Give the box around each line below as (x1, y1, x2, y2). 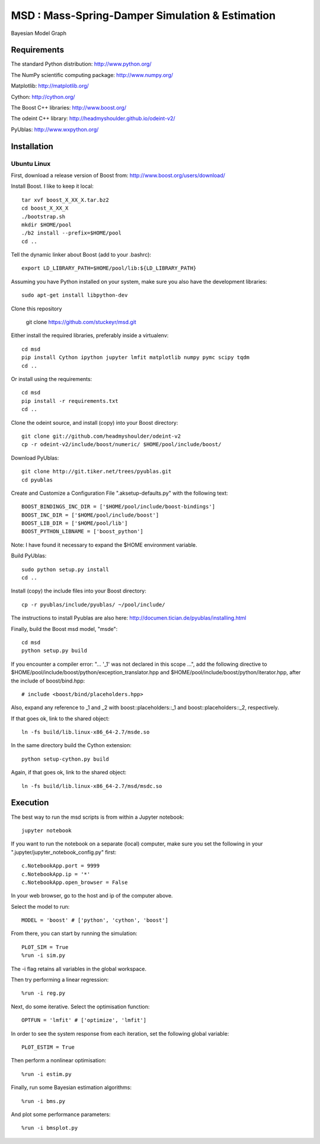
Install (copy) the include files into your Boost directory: (11, 587, 146, 595)
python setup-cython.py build (21, 755, 110, 762)
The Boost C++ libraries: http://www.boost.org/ (11, 104, 127, 111)
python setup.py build (21, 648, 88, 654)
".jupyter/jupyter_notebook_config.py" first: (11, 848, 117, 855)
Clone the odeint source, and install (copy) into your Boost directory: (11, 419, 178, 426)
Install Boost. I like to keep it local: (11, 182, 94, 190)
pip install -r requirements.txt (21, 398, 119, 404)
